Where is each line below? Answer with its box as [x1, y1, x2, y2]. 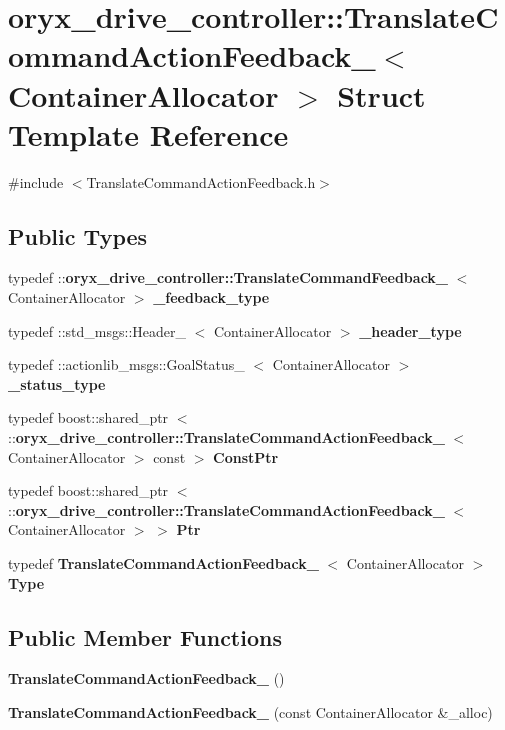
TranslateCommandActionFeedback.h [86, 171, 316, 192]
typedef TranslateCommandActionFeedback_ [8, 553, 319, 574]
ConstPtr [213, 446, 279, 467]
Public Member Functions [8, 621, 282, 652]
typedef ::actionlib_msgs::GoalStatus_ [8, 354, 245, 375]
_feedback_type [153, 287, 270, 308]
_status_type [8, 373, 106, 394]
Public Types [8, 220, 148, 251]
